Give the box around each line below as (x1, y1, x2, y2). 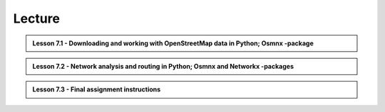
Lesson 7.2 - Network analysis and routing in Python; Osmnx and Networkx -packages (32, 62, 294, 70)
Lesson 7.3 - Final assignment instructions (32, 85, 161, 94)
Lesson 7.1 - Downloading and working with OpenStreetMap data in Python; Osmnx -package (32, 39, 314, 47)
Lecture (13, 11, 61, 26)
